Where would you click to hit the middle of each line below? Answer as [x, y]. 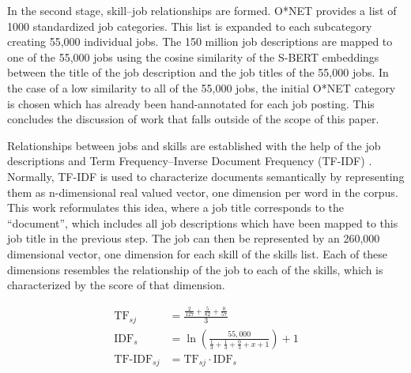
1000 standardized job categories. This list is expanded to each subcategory [190, 26]
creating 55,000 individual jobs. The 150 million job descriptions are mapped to [200, 41]
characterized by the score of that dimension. [116, 285]
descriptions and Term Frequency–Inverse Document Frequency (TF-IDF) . [190, 161]
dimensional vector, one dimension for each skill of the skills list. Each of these [198, 253]
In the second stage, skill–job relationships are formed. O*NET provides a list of [202, 10]
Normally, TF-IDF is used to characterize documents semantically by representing [206, 176]
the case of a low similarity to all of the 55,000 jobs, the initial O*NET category [202, 87]
